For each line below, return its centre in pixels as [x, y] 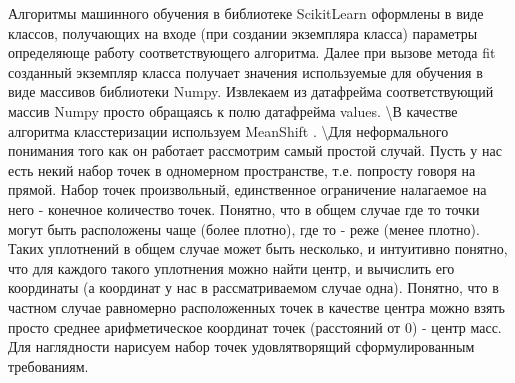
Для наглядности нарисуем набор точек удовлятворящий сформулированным [241, 346]
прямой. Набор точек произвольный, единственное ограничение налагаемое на [247, 189]
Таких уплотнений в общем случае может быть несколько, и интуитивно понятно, [258, 248]
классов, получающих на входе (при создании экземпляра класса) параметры [243, 32]
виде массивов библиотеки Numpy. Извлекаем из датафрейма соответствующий [251, 91]
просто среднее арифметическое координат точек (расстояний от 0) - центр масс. [255, 326]
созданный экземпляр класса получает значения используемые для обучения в [245, 71]
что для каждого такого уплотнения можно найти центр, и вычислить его [231, 267]
